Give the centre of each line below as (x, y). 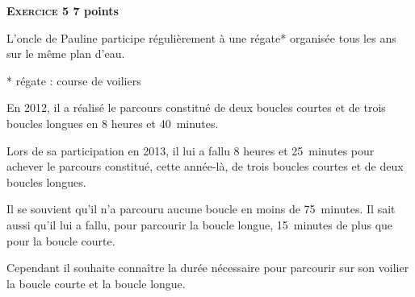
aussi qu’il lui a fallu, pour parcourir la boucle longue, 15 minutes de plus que (200, 224)
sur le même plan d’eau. (66, 54)
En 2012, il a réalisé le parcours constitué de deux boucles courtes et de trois (196, 107)
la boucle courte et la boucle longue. (96, 283)
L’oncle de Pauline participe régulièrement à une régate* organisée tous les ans (201, 37)
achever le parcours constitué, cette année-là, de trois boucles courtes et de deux (205, 166)
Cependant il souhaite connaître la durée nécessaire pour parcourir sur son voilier (208, 268)
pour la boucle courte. (61, 240)
